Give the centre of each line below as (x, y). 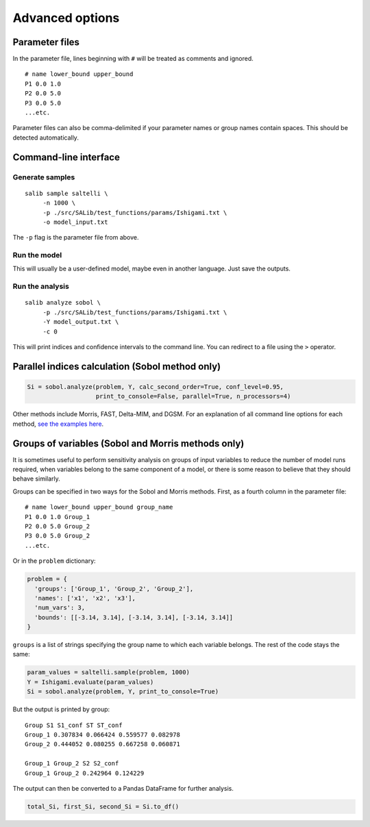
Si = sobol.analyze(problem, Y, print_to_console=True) (123, 692)
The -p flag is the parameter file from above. (76, 238)
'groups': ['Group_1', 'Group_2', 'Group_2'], (114, 588)
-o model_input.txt (75, 222)
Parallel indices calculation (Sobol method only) (117, 366)
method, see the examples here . (58, 424)
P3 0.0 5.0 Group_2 (58, 536)
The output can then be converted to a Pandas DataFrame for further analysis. (123, 788)
